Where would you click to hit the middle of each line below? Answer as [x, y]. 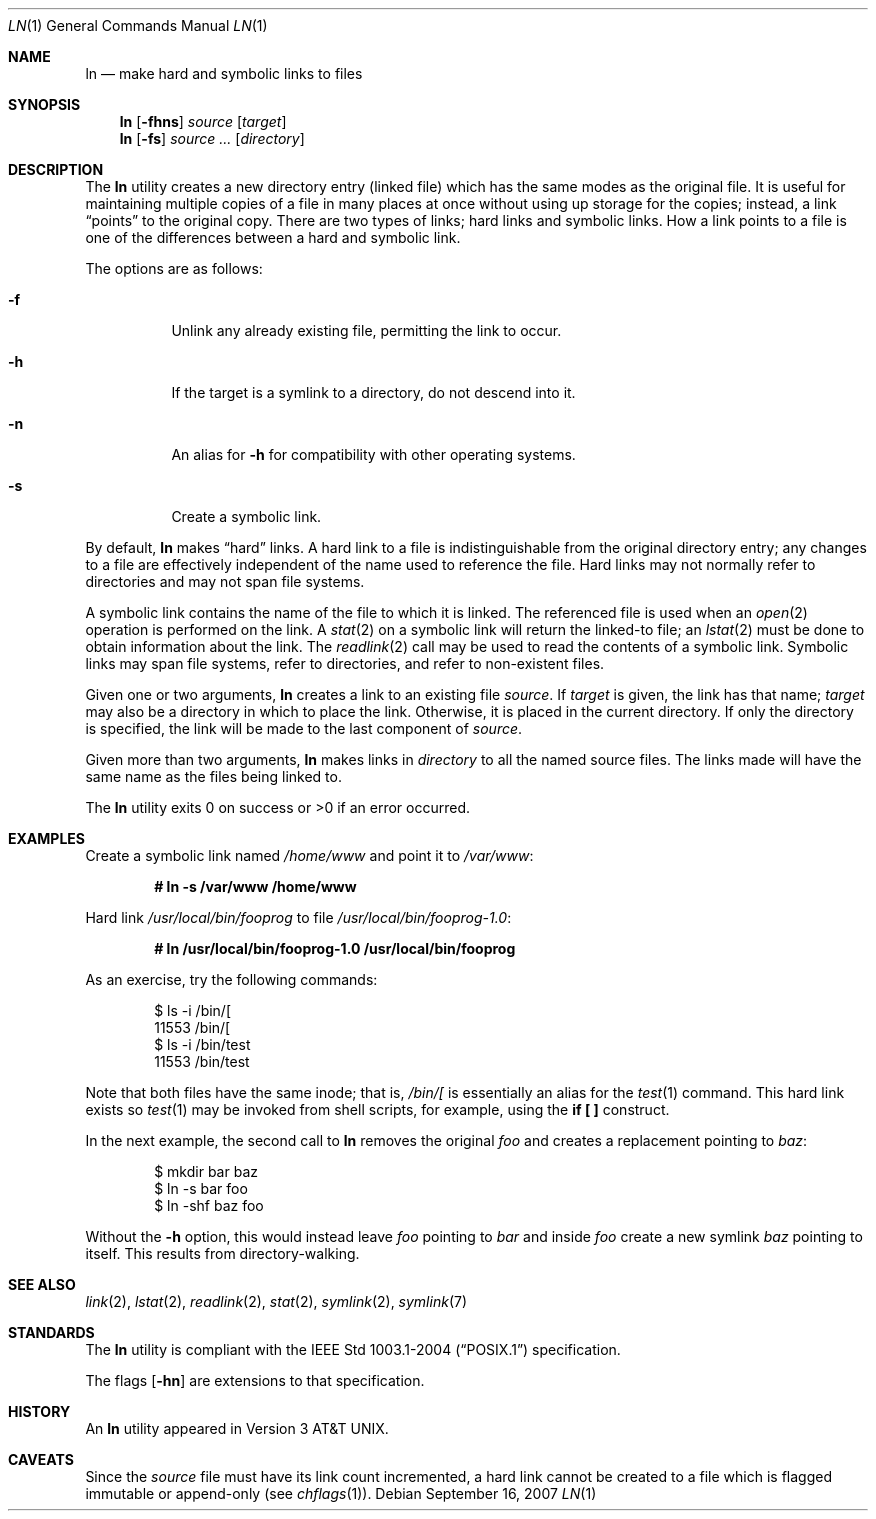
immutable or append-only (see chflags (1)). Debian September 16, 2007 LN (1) [341, 1493]
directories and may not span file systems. [225, 581]
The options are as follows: [174, 268]
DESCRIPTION [56, 169]
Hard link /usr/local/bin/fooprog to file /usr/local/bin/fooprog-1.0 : [298, 917]
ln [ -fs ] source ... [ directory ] [212, 138]
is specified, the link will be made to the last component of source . [304, 728]
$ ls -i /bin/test [202, 1044]
